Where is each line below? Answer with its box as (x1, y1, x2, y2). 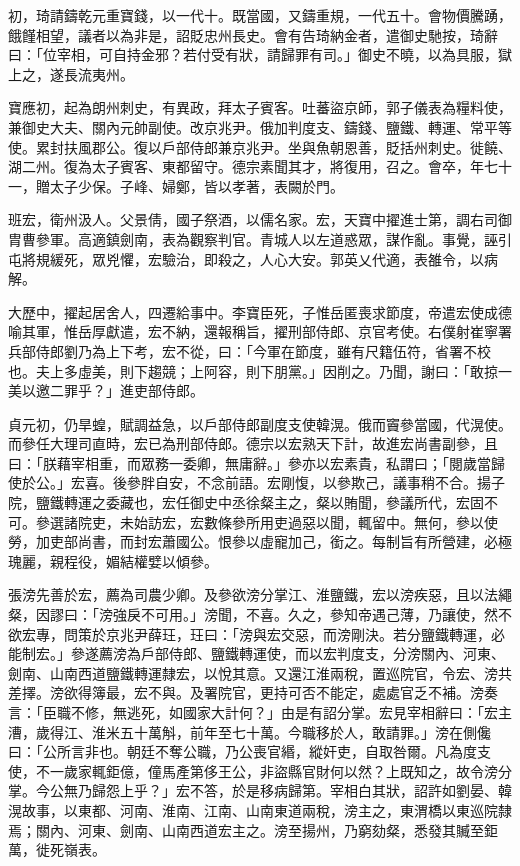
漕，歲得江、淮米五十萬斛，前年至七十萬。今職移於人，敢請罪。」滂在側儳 (8, 721, 491, 742)
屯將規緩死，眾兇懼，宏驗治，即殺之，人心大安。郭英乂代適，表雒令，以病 (8, 248, 498, 269)
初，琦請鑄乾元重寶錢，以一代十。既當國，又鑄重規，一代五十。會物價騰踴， (8, 5, 512, 25)
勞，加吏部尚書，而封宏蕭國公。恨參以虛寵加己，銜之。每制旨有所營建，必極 (8, 531, 512, 552)
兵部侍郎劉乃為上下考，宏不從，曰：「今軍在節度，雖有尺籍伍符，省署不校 (8, 340, 491, 361)
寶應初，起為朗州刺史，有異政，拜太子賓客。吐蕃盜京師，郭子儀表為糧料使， (8, 97, 512, 118)
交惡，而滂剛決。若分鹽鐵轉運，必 (280, 623, 505, 644)
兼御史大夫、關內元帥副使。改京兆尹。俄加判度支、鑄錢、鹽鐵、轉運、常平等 (8, 116, 512, 137)
